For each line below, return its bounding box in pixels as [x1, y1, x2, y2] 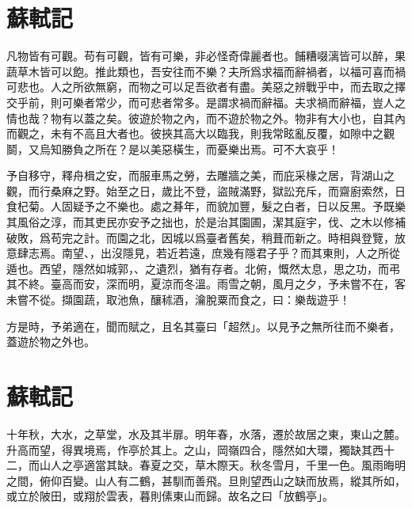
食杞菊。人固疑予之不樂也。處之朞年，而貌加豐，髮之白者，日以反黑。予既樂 [6, 198, 406, 215]
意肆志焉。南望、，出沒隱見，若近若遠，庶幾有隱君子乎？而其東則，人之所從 [6, 245, 400, 261]
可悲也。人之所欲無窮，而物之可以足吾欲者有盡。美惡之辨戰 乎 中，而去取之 [6, 78, 395, 95]
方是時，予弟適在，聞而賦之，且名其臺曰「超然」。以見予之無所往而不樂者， [6, 317, 400, 334]
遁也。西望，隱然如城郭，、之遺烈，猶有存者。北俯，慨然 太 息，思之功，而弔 [6, 260, 400, 276]
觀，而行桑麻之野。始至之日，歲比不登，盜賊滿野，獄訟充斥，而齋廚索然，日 [6, 182, 406, 199]
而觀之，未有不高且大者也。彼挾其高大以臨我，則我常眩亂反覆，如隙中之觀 [6, 125, 395, 142]
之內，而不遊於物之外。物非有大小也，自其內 [172, 109, 406, 126]
